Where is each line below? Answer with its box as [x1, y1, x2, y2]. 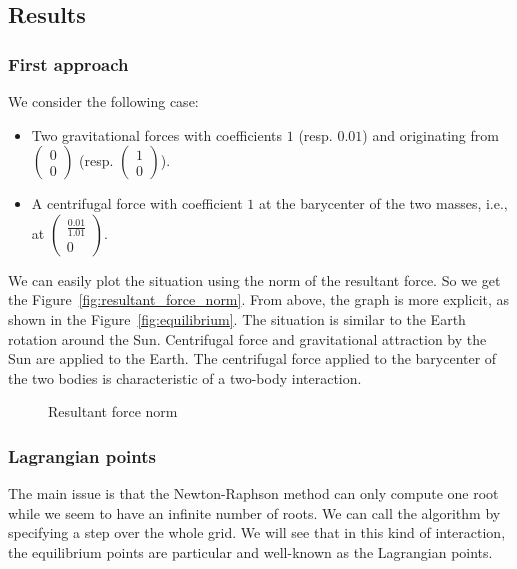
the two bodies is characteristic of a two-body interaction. [8, 367, 362, 388]
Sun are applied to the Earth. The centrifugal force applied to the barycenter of [8, 348, 497, 369]
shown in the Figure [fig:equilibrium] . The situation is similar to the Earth [8, 308, 466, 329]
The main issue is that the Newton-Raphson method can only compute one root [8, 483, 499, 504]
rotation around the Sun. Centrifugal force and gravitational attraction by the [8, 328, 487, 349]
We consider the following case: [8, 91, 199, 111]
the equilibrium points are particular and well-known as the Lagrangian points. [8, 541, 493, 562]
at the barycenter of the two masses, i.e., [258, 193, 508, 214]
